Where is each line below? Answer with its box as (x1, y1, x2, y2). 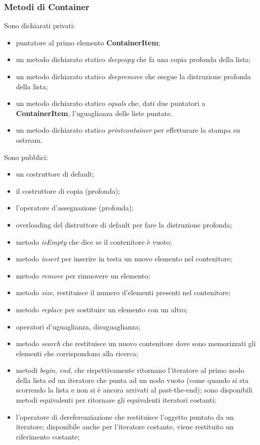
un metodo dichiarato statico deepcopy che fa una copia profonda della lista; (16, 54, 251, 65)
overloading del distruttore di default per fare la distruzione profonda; (16, 219, 232, 230)
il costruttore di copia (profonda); (16, 185, 120, 196)
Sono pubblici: (4, 151, 48, 162)
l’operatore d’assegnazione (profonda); (16, 202, 134, 213)
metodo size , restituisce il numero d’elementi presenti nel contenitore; (16, 287, 231, 298)
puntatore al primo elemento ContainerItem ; (16, 37, 161, 47)
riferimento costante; (16, 431, 80, 441)
